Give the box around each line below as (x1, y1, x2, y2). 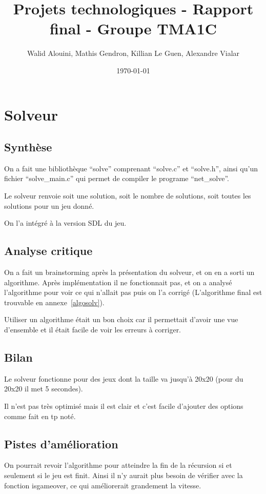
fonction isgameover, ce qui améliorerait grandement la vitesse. (4, 480, 201, 490)
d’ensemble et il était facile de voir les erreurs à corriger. (4, 324, 181, 335)
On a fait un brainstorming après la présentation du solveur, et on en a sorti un (4, 267, 255, 278)
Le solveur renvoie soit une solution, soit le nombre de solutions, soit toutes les (4, 190, 251, 201)
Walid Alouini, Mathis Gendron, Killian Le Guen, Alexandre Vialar (27, 48, 240, 58)
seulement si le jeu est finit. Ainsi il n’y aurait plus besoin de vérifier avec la (4, 470, 243, 480)
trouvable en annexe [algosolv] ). (4, 297, 105, 307)
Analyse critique (4, 243, 93, 259)
